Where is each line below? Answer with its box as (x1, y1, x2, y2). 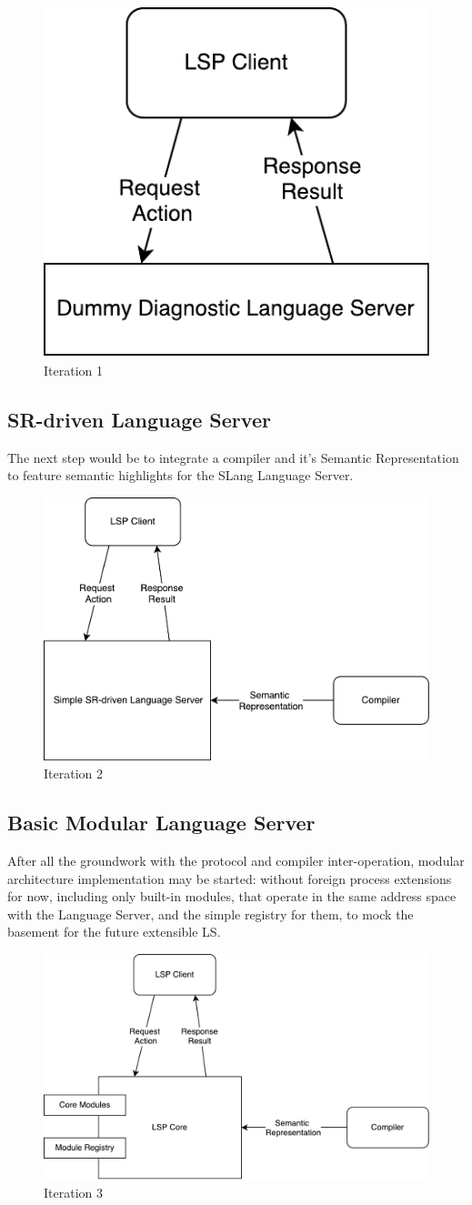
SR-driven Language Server (7, 406, 271, 434)
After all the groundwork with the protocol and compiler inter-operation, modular (7, 851, 465, 870)
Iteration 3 (44, 1183, 103, 1202)
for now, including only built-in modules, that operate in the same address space (7, 887, 457, 906)
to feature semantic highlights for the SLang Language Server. (7, 466, 354, 485)
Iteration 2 (44, 764, 103, 783)
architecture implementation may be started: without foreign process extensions (7, 869, 452, 888)
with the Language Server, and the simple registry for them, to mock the (7, 904, 414, 923)
